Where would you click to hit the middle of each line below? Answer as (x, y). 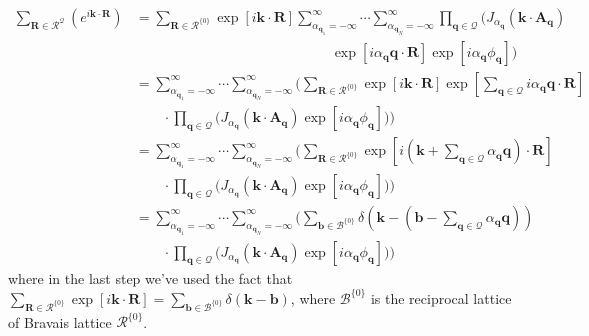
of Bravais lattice (60, 321)
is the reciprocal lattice (441, 297)
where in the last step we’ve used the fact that (150, 277)
